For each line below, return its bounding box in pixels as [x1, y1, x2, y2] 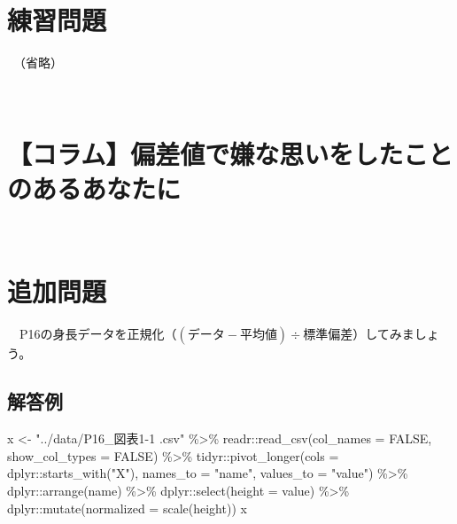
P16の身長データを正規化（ [19, 325, 177, 343]
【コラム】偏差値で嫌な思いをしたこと [7, 135, 453, 171]
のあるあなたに [7, 169, 182, 206]
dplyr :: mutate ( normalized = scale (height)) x [7, 498, 247, 517]
